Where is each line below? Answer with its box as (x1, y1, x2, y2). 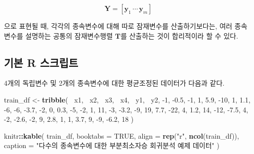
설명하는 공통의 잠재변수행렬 (25, 30, 113, 41)
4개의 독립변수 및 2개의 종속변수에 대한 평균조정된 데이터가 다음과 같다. (4, 78, 225, 88)
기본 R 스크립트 (4, 54, 79, 70)
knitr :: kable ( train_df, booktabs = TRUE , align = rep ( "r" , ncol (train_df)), (4, 130, 239, 141)
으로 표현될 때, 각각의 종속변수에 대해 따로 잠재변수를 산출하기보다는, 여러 (4, 21, 232, 31)
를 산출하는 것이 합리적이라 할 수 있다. (120, 30, 238, 41)
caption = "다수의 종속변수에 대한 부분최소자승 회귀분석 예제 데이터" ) (4, 140, 219, 151)
